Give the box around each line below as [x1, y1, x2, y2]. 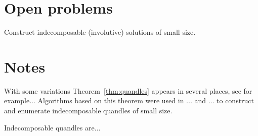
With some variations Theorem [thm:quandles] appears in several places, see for [4, 85, 252, 96]
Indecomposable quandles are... [4, 122, 101, 132]
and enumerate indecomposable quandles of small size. [4, 105, 173, 116]
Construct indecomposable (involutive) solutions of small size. [4, 27, 196, 37]
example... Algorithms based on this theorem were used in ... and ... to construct [4, 95, 254, 106]
